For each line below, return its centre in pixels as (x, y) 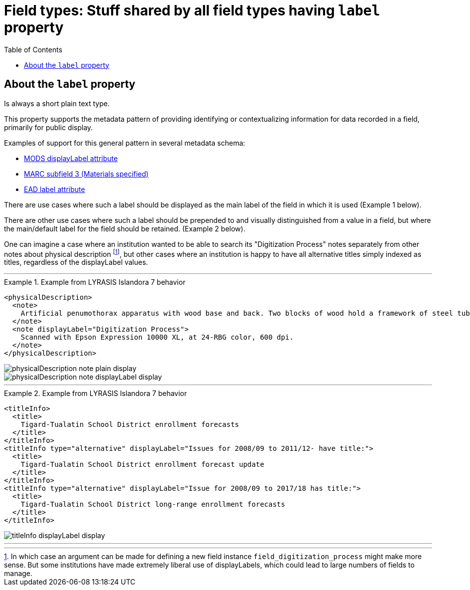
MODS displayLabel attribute (71, 158)
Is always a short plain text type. (57, 103)
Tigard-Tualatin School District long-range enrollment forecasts (153, 504)
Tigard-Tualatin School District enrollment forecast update (142, 465)
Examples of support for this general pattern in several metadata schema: (125, 143)
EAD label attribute (55, 189)
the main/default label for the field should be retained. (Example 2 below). (125, 228)
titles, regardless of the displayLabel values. (76, 262)
